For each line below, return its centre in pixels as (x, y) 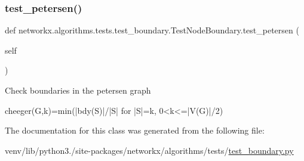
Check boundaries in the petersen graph (78, 90)
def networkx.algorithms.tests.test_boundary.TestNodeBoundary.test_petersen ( (152, 30)
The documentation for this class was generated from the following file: (135, 130)
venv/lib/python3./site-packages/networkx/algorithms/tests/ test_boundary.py (149, 150)
